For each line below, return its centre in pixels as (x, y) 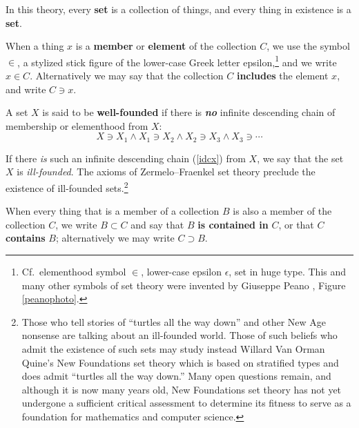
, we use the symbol (308, 46)
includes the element (282, 76)
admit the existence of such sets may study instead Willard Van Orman (173, 349)
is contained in (233, 224)
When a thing (35, 46)
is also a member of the (282, 211)
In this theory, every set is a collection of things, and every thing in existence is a (178, 9)
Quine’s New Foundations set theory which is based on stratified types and (180, 362)
